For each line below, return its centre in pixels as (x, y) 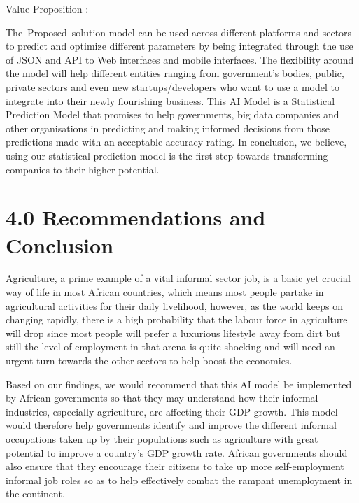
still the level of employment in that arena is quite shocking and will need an (170, 347)
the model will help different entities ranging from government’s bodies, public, (175, 73)
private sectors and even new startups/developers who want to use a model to (173, 86)
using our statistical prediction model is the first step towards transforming (167, 155)
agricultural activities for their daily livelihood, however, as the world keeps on (174, 305)
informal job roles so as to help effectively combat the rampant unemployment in (179, 480)
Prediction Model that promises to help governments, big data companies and (173, 114)
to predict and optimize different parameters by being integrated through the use (179, 46)
